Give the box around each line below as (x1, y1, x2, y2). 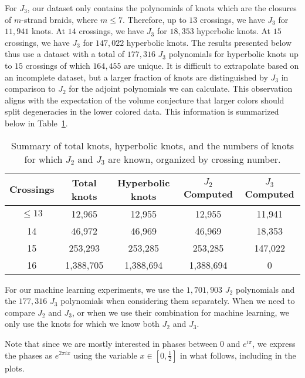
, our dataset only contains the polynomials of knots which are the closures (27, 2, 297, 14)
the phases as (5, 349, 53, 361)
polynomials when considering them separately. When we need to (60, 295, 295, 307)
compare (5, 306, 35, 318)
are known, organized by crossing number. (108, 152, 281, 166)
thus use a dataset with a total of (5, 48, 124, 60)
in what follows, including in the (180, 349, 296, 361)
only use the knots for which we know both (5, 317, 160, 330)
